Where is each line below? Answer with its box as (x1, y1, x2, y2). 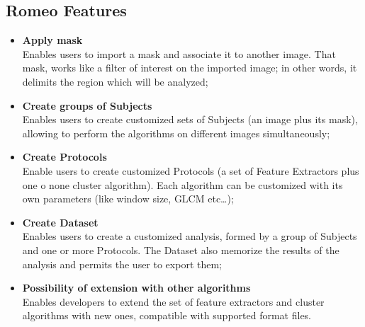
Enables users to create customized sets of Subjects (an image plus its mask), (22, 112, 358, 127)
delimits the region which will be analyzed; (22, 74, 208, 88)
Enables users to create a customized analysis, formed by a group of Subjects (22, 229, 357, 243)
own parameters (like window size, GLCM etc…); (22, 191, 234, 206)
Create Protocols (22, 149, 107, 164)
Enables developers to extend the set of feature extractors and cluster (22, 294, 325, 309)
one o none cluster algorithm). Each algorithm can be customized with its (22, 177, 343, 192)
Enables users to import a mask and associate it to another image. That (22, 46, 336, 61)
